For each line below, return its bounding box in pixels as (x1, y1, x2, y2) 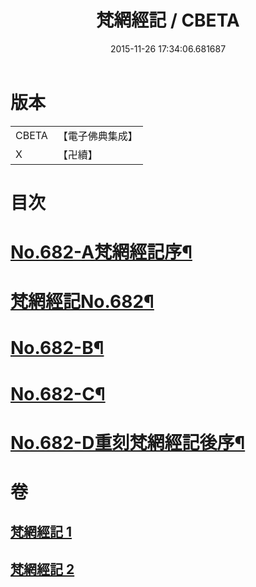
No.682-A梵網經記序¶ (10, 241, 193, 264)
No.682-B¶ (10, 337, 105, 360)
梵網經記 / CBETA (96, 9, 240, 32)
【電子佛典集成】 (57, 129, 138, 143)
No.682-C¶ (10, 382, 106, 405)
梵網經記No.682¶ (10, 291, 155, 313)
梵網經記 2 (10, 561, 75, 578)
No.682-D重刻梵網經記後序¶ (10, 431, 246, 454)
